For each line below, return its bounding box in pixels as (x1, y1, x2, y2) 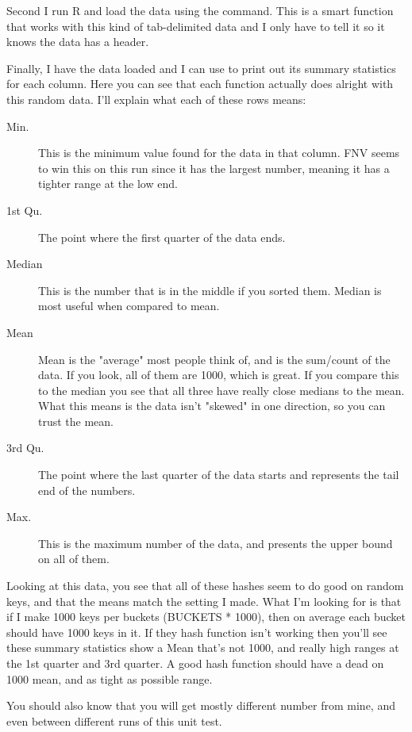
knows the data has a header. (6, 33, 149, 50)
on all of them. (38, 550, 110, 567)
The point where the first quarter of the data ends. (38, 228, 286, 245)
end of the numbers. (38, 481, 136, 498)
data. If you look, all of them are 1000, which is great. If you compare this (38, 366, 399, 383)
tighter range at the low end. (38, 175, 178, 192)
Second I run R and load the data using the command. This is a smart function (6, 2, 394, 18)
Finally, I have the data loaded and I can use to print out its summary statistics (6, 59, 396, 76)
